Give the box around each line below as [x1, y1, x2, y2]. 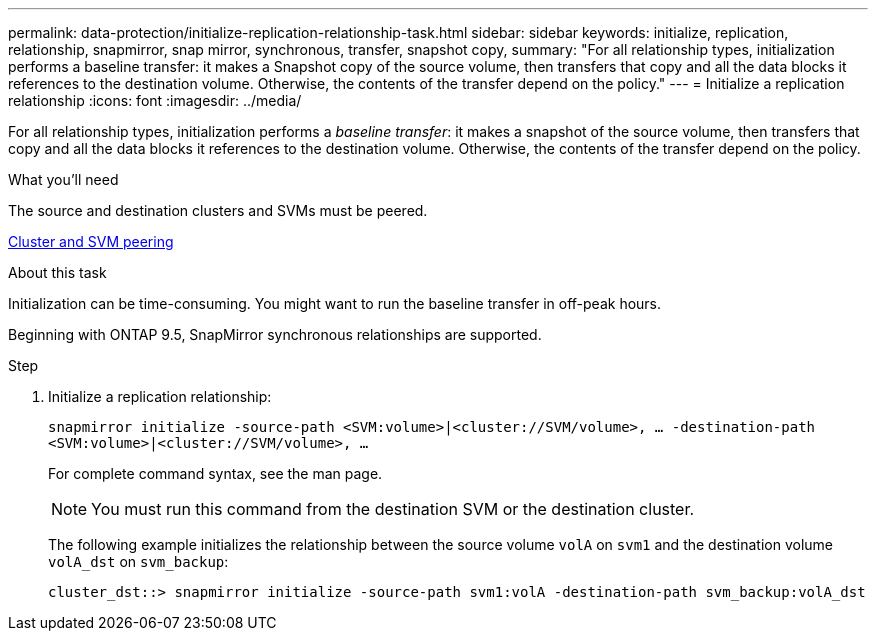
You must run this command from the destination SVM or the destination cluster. [91, 499, 695, 519]
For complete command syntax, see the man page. [48, 465, 383, 482]
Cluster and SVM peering [8, 233, 174, 250]
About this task [8, 264, 107, 281]
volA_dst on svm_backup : [48, 553, 229, 570]
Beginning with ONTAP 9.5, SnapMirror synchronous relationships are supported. [8, 326, 542, 343]
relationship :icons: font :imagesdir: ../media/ [8, 92, 302, 109]
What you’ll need [8, 171, 119, 188]
